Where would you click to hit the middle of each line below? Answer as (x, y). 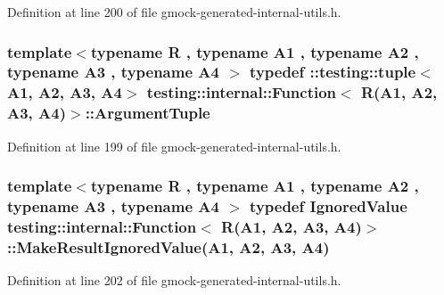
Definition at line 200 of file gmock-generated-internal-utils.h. (174, 12)
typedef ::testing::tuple (333, 72)
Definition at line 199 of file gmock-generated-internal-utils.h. (174, 146)
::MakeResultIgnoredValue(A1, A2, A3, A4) (169, 246)
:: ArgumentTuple (148, 113)
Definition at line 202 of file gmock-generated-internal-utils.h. (174, 280)
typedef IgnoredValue (329, 206)
